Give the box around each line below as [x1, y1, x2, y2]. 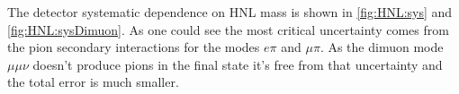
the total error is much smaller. [7, 73, 179, 91]
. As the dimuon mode [319, 38, 444, 56]
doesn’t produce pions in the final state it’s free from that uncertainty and [32, 55, 443, 73]
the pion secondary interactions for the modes [7, 38, 260, 56]
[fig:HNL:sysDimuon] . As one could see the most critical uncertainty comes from [7, 20, 449, 38]
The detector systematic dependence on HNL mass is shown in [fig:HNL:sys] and [7, 3, 453, 21]
